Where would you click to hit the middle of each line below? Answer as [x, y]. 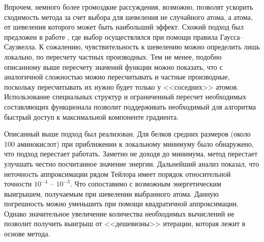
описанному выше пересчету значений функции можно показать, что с [113, 66]
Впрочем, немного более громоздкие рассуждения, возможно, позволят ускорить [129, 7]
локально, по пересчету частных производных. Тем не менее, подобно [113, 56]
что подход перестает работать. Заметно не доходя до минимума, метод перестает [131, 154]
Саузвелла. [21, 47]
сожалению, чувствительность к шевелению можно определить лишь [153, 47]
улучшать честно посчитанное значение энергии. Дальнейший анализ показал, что [132, 163]
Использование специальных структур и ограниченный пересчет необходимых [125, 97]
